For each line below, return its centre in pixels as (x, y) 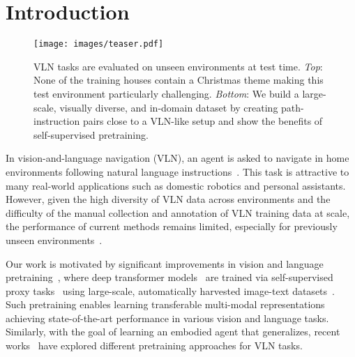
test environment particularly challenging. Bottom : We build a (166, 93)
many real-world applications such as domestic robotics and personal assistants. (176, 185)
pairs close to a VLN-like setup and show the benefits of (203, 121)
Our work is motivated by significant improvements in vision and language (165, 263)
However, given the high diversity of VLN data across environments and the (168, 199)
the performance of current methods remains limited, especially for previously (172, 226)
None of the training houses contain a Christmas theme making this (179, 80)
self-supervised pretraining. (91, 134)
